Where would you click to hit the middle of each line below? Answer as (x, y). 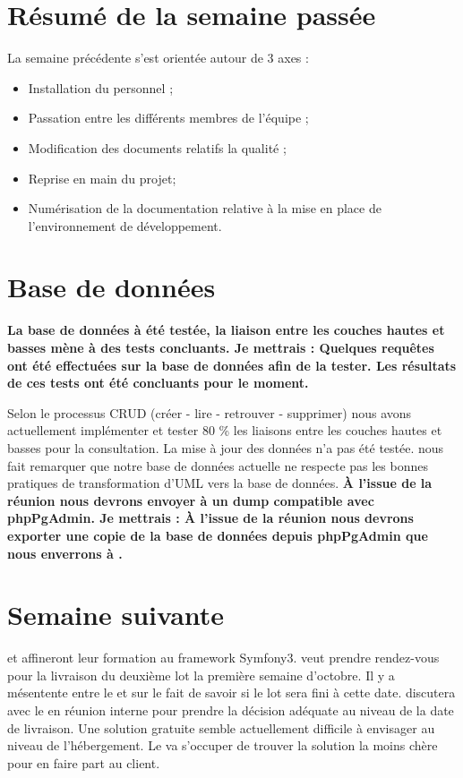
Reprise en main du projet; (102, 178)
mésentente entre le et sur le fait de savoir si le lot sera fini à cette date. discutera (231, 693)
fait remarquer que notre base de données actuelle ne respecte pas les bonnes (218, 465)
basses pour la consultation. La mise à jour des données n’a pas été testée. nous (226, 447)
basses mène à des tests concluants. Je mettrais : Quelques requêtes (221, 347)
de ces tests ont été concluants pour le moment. (158, 383)
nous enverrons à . (65, 553)
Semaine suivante (116, 615)
